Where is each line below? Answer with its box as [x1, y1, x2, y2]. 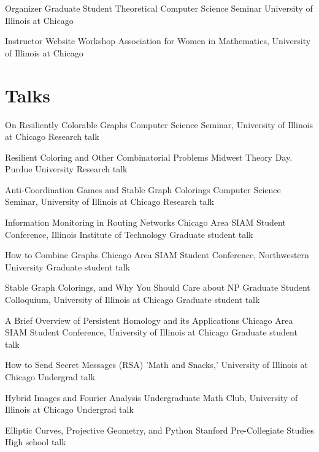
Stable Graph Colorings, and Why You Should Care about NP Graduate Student [5, 281, 310, 294]
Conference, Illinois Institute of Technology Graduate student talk [5, 228, 253, 240]
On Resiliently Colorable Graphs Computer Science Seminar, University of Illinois [5, 118, 313, 131]
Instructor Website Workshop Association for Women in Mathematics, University [5, 34, 311, 47]
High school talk [5, 435, 66, 448]
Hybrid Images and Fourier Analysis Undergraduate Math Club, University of [5, 391, 298, 404]
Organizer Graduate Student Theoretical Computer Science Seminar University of [5, 2, 313, 14]
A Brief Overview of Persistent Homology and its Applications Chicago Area [5, 313, 293, 326]
